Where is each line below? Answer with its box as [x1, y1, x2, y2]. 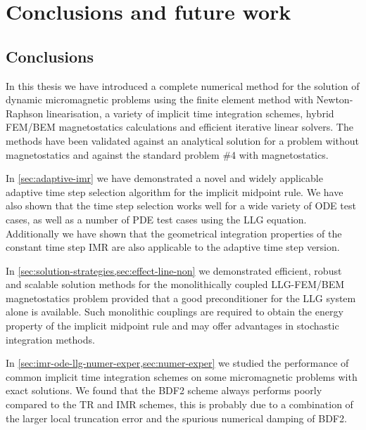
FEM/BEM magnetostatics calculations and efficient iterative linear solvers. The [6, 119, 353, 134]
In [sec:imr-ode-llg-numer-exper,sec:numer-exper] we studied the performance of [6, 356, 349, 370]
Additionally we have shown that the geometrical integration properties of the [6, 226, 342, 240]
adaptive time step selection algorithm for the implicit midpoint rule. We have [6, 184, 343, 199]
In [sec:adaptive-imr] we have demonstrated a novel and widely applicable [6, 171, 323, 185]
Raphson [6, 105, 44, 120]
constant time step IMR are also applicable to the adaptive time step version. [6, 240, 340, 254]
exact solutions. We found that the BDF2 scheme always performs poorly [6, 383, 322, 398]
